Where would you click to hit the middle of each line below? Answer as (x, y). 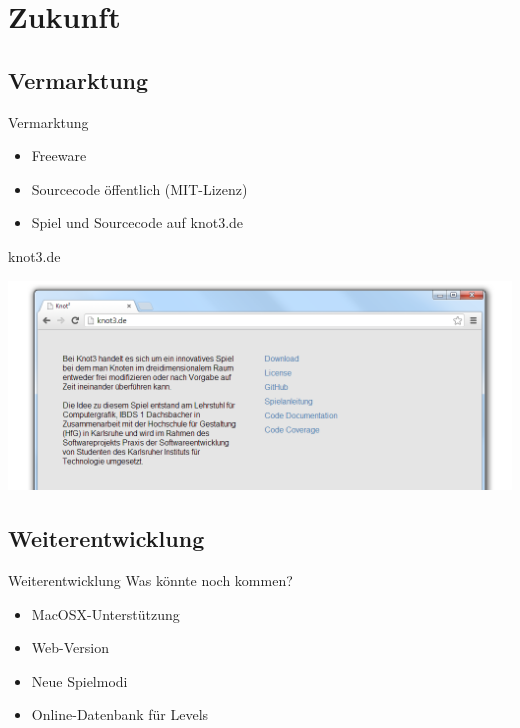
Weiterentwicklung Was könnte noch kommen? (150, 580)
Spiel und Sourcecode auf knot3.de (137, 222)
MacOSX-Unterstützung (105, 613)
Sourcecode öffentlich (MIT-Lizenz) (139, 188)
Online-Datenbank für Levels (120, 714)
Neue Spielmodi (79, 680)
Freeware (59, 155)
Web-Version (70, 647)
